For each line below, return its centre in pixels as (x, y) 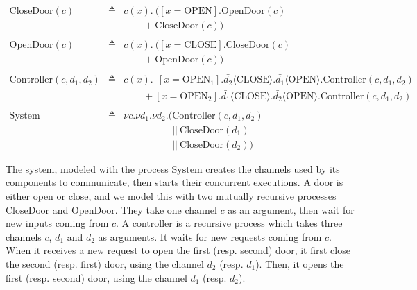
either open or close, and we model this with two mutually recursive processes (171, 196)
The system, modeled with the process (87, 168)
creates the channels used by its (273, 168)
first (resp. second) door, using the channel (96, 277)
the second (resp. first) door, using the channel (105, 263)
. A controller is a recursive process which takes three (229, 223)
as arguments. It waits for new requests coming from (210, 236)
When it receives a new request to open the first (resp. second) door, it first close (178, 250)
